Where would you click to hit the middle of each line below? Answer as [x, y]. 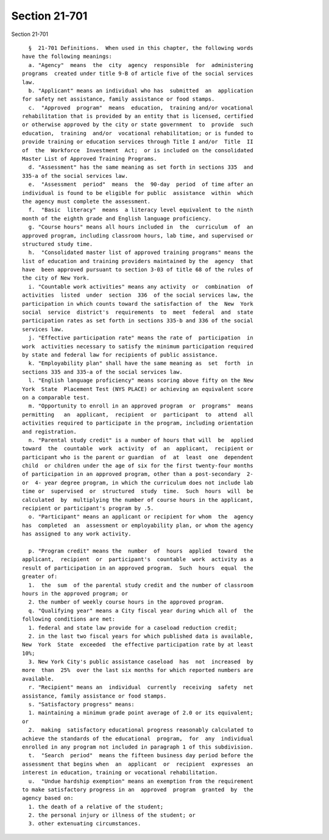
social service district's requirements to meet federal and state [138, 312]
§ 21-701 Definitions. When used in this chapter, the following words [141, 48]
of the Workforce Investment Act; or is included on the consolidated [138, 150]
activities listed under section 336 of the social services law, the [138, 295]
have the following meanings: [67, 57]
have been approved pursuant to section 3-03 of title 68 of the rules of [138, 270]
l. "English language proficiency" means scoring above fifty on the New [141, 380]
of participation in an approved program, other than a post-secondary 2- [138, 474]
